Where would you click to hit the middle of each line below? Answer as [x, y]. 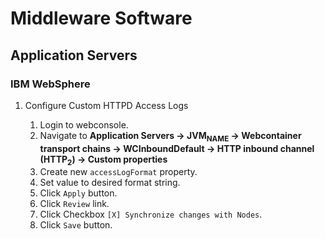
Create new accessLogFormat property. [118, 172]
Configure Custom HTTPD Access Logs [106, 105]
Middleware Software [101, 18]
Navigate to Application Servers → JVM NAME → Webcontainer [170, 136]
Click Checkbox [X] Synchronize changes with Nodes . [151, 214]
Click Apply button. [78, 193]
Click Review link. [74, 204]
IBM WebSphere [50, 84]
